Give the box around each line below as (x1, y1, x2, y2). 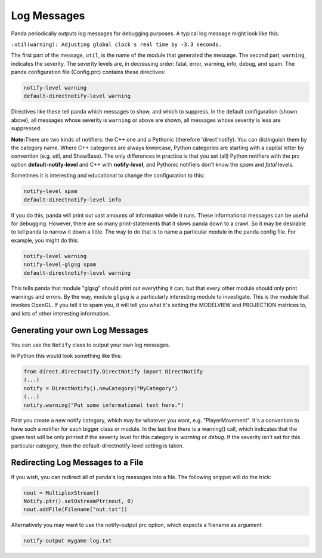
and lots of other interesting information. (11, 309, 110, 317)
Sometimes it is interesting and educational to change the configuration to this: (11, 172, 205, 179)
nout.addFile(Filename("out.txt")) (23, 506, 128, 513)
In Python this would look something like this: (11, 352, 122, 359)
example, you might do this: (11, 237, 79, 244)
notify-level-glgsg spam (23, 261, 97, 268)
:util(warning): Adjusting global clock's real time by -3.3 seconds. (11, 41, 222, 48)
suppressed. (11, 125, 42, 132)
